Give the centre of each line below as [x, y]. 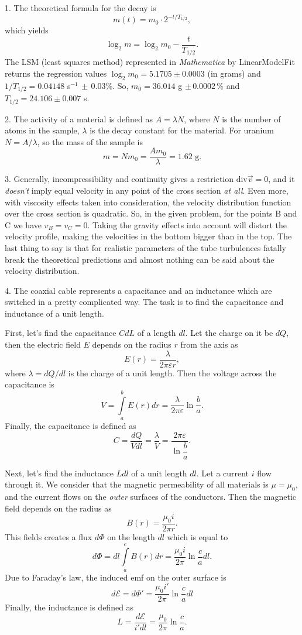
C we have [23, 224]
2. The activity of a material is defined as [79, 119]
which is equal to [198, 537]
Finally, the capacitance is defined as [71, 426]
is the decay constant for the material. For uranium [182, 130]
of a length [157, 333]
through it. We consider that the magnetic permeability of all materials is [137, 484]
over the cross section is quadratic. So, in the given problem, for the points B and [151, 213]
